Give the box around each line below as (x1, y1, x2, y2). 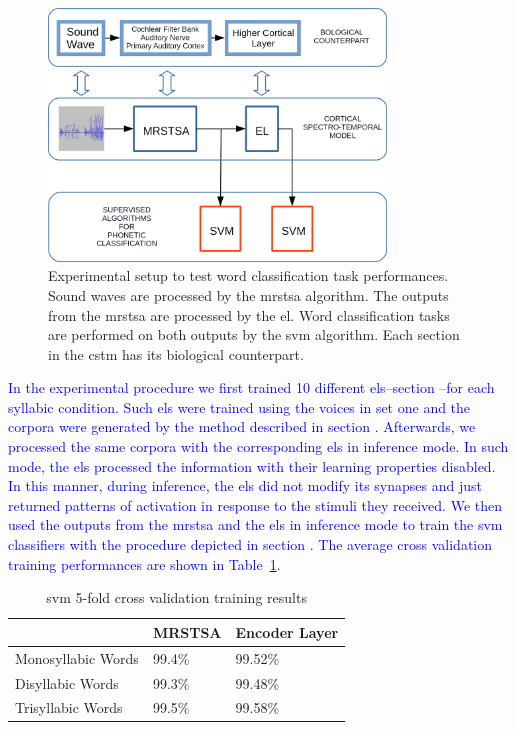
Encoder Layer (235, 621, 339, 642)
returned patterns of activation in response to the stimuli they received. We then (8, 494, 503, 515)
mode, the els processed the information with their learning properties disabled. (8, 455, 496, 476)
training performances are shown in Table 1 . (8, 553, 281, 574)
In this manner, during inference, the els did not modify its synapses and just (8, 475, 482, 496)
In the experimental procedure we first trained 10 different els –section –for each (8, 377, 495, 398)
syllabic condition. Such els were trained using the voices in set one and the (8, 396, 471, 417)
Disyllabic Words (15, 672, 119, 693)
